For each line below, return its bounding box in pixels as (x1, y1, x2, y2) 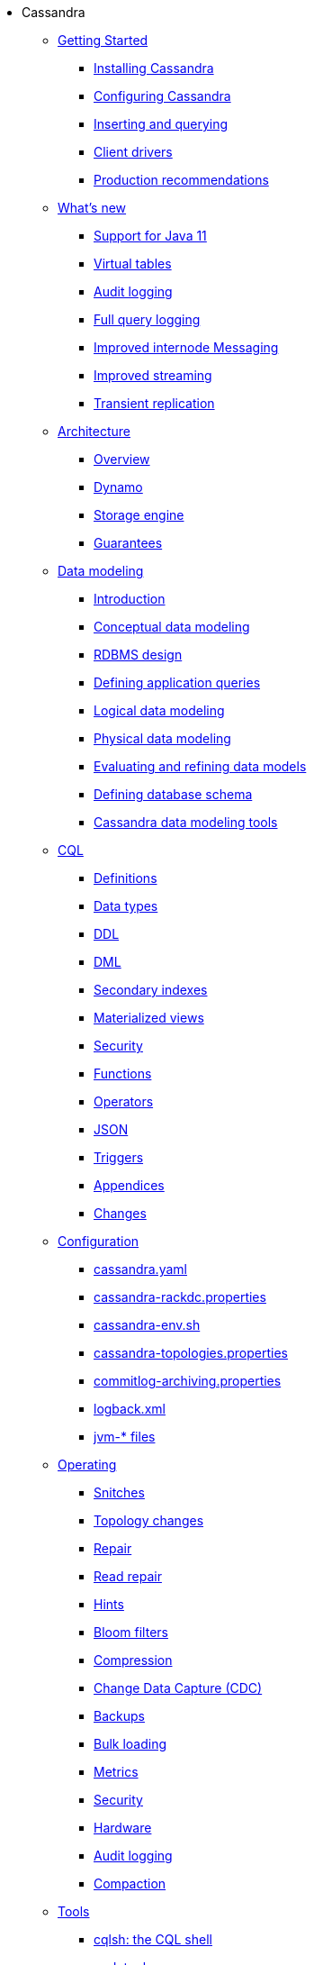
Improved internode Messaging (94, 340, 279, 355)
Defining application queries (94, 675, 261, 690)
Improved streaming (94, 368, 212, 383)
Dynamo (94, 479, 143, 495)
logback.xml (94, 1401, 166, 1416)
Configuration (58, 1233, 139, 1249)
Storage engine (94, 507, 184, 523)
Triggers (94, 1150, 144, 1165)
